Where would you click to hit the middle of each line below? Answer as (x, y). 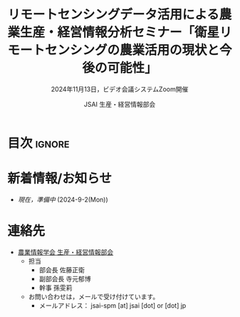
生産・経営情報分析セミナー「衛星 (120, 32)
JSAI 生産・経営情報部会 (120, 104)
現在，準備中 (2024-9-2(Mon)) (63, 199)
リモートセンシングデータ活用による (113, 15)
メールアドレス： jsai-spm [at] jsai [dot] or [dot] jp (113, 305)
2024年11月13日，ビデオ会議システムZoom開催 (120, 89)
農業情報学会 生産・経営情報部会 (66, 252)
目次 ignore (38, 143)
